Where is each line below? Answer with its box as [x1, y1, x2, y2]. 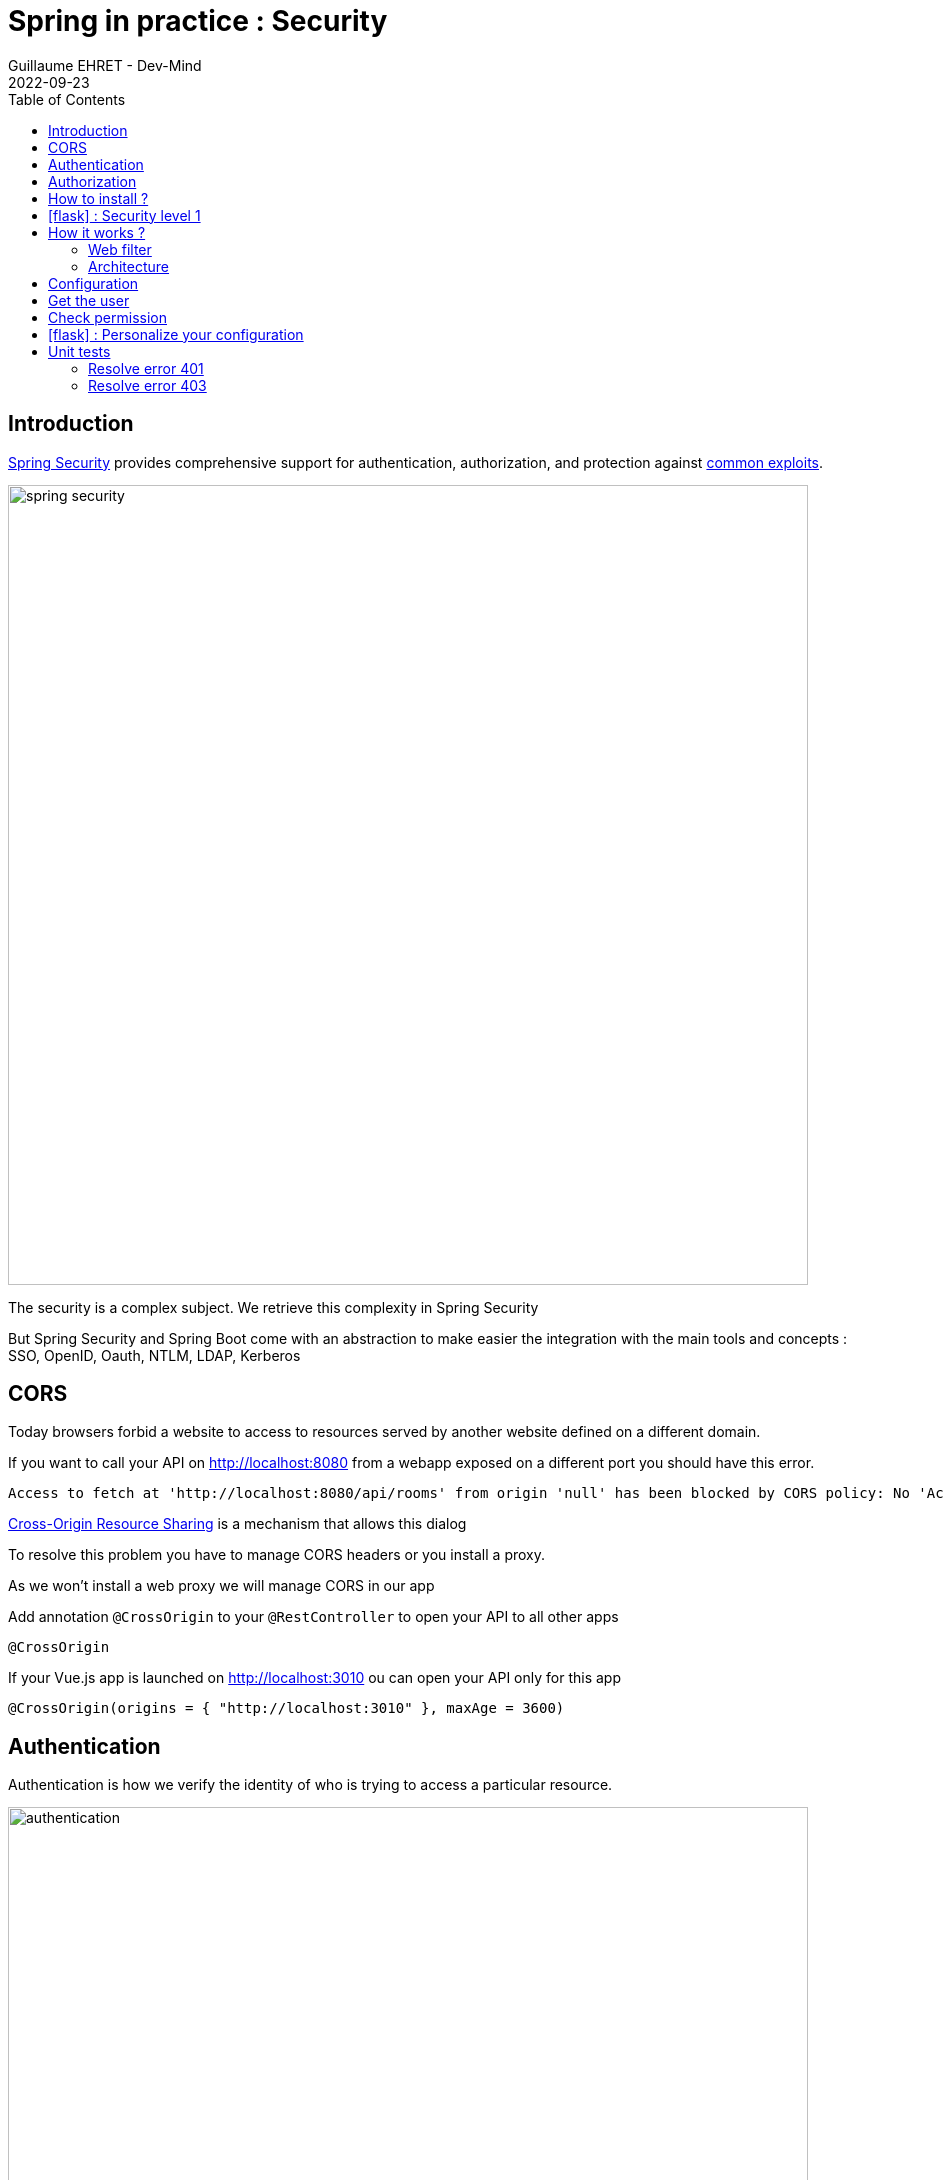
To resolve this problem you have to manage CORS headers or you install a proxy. [8, 1546, 546, 1564]
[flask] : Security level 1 [48, 206, 201, 224]
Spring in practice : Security [8, 4, 388, 38]
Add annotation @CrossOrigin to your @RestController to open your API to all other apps [8, 1608, 619, 1626]
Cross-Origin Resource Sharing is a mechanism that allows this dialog [8, 1515, 467, 1533]
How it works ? [48, 223, 146, 241]
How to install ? [48, 189, 149, 207]
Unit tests [48, 342, 111, 360]
